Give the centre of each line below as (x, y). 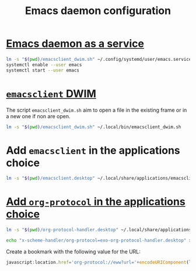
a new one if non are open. (38, 116)
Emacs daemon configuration (98, 11)
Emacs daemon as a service (75, 44)
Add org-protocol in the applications (96, 202)
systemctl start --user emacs (43, 70)
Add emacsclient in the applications (93, 150)
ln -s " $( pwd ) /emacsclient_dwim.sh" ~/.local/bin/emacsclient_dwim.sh (94, 127)
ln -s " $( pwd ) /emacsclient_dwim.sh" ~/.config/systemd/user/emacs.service (99, 59)
